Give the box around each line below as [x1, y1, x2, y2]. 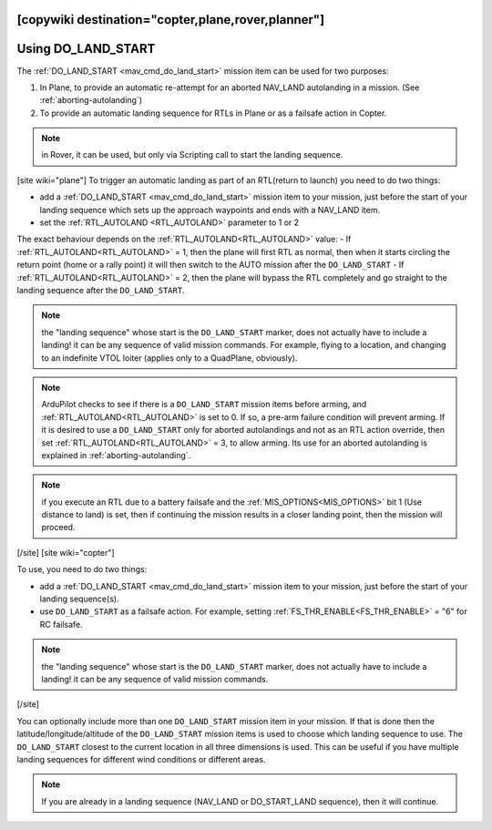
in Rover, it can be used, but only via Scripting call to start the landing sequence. [41, 149, 343, 160]
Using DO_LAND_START [16, 41, 156, 56]
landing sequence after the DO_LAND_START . [16, 285, 186, 295]
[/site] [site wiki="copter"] [16, 547, 115, 558]
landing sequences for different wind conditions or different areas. [16, 753, 266, 764]
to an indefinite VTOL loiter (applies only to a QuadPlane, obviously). [41, 352, 298, 364]
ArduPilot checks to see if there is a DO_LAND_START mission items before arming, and [41, 399, 367, 410]
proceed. [41, 522, 76, 533]
